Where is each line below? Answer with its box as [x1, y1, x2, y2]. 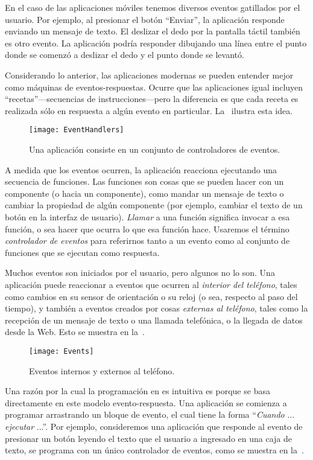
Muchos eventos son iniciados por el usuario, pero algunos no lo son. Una [5, 266, 275, 279]
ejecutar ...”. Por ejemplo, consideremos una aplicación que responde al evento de [5, 420, 303, 432]
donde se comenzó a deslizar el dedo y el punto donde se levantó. [5, 48, 244, 61]
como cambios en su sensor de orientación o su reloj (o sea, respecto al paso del [5, 290, 298, 302]
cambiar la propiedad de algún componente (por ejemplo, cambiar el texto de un [5, 199, 303, 211]
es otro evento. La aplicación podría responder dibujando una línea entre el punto [5, 36, 307, 49]
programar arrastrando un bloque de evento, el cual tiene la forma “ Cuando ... [5, 408, 295, 421]
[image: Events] [29, 347, 94, 356]
